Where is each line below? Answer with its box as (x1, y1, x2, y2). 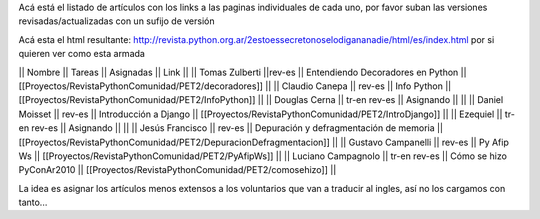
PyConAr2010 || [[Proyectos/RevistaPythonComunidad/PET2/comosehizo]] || (18, 164, 337, 176)
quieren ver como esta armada (18, 48, 145, 60)
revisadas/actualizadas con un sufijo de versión (18, 15, 215, 27)
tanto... (18, 196, 48, 209)
